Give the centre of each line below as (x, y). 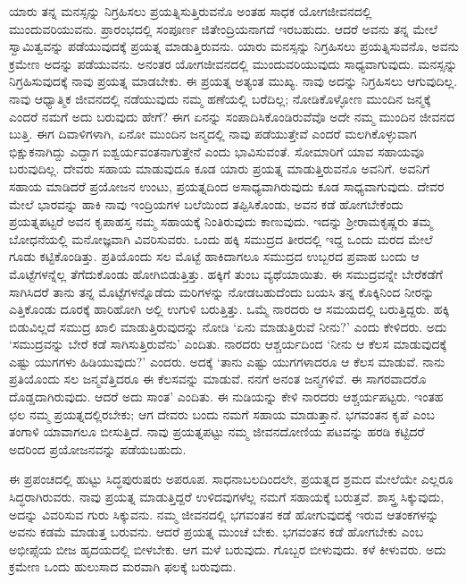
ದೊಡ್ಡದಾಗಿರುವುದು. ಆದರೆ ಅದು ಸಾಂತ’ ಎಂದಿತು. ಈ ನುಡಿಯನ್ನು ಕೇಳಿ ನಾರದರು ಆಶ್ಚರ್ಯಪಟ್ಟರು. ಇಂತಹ (226, 397)
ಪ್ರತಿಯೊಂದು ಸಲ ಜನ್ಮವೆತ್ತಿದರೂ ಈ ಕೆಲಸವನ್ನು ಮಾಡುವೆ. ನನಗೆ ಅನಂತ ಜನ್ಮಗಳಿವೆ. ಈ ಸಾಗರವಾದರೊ (218, 379)
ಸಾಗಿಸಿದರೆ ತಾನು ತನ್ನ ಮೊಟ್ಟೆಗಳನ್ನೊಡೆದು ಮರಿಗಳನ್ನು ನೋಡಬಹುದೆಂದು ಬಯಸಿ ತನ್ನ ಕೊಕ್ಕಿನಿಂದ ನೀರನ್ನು (222, 291)
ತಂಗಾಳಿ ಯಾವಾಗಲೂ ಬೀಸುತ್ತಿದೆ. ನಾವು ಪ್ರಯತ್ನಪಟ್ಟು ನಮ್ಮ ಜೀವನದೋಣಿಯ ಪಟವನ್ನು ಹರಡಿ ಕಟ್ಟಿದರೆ (217, 431)
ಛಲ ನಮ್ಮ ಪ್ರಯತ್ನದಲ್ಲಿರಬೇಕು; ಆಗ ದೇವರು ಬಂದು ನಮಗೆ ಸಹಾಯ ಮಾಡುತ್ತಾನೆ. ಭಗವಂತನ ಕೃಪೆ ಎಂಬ (222, 414)
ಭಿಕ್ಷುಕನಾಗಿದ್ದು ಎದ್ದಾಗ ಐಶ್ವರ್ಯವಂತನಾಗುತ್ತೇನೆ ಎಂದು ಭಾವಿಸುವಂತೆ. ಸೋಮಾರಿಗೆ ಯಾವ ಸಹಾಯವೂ (217, 151)
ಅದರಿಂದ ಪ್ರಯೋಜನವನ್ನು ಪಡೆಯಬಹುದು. (98, 448)
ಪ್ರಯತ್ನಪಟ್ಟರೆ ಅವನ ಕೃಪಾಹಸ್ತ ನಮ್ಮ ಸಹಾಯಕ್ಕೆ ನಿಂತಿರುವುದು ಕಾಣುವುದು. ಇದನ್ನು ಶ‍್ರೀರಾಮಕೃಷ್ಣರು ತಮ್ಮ (221, 221)
